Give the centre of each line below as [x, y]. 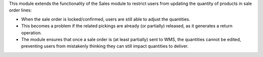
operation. [31, 33]
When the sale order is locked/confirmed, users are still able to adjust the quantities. [106, 19]
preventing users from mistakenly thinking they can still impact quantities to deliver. [105, 46]
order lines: [20, 10]
